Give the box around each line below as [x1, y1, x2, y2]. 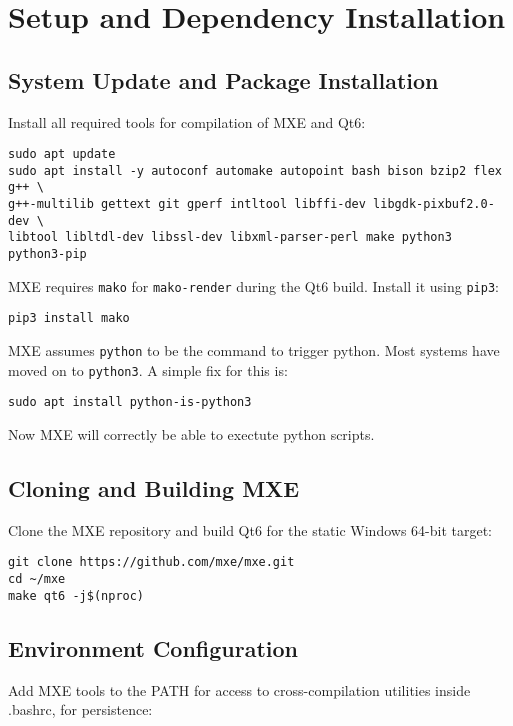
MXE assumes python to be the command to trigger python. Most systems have [8, 340, 500, 361]
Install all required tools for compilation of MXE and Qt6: [8, 111, 366, 132]
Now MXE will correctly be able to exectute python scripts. [8, 424, 375, 445]
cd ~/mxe [8, 572, 66, 587]
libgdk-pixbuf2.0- [373, 197, 495, 212]
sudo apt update [8, 147, 116, 162]
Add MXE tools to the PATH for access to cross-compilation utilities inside [8, 679, 471, 700]
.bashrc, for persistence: [8, 699, 153, 720]
